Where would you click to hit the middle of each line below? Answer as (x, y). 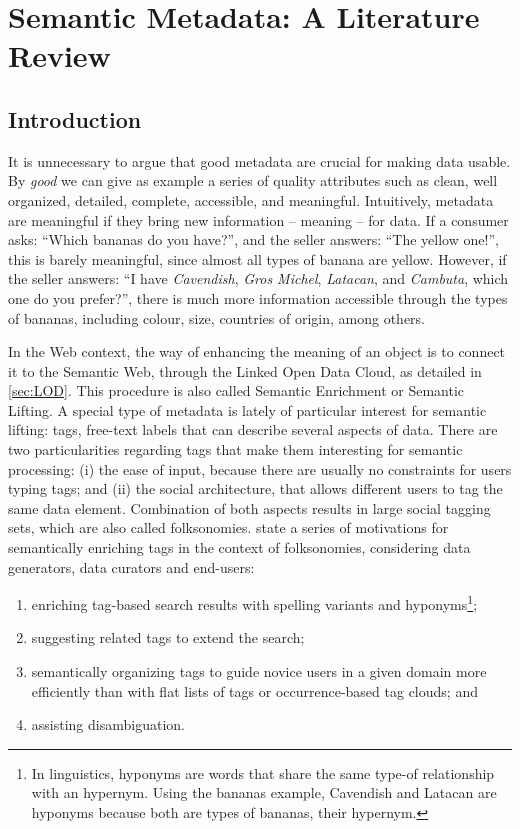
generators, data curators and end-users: (131, 566)
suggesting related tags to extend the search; (168, 637)
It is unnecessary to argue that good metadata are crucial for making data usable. (259, 160)
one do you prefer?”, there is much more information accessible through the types (258, 297)
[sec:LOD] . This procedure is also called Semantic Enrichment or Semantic (236, 390)
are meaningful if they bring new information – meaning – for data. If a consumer (258, 219)
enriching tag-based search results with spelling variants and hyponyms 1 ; (254, 602)
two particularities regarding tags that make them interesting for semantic (235, 449)
